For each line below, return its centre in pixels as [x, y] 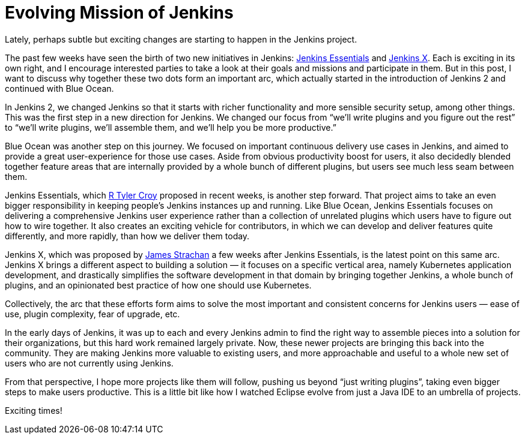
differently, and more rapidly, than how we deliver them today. [127, 236]
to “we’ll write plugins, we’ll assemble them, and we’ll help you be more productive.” [171, 127]
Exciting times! [34, 410]
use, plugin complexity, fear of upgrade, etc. [93, 314]
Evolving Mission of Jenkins [119, 13]
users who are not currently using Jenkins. [89, 363]
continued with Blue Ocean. [59, 88]
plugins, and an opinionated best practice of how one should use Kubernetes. [158, 285]
